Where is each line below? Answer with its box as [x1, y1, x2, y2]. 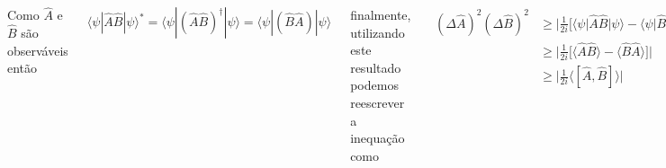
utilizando [350, 22, 405, 41]
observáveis [7, 40, 68, 59]
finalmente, [350, 5, 411, 23]
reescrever [350, 93, 405, 111]
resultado [350, 57, 401, 76]
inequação [350, 128, 405, 147]
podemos [350, 75, 399, 94]
